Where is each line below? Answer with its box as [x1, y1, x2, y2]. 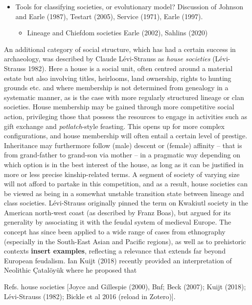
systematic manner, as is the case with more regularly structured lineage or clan [4, 92, 244, 102]
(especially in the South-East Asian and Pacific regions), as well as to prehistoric [4, 236, 246, 246]
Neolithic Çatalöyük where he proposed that [4, 265, 137, 275]
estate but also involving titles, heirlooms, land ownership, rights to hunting [4, 73, 231, 83]
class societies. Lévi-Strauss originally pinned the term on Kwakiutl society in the [4, 198, 248, 208]
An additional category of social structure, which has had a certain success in [4, 44, 236, 54]
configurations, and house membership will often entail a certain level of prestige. [4, 130, 248, 141]
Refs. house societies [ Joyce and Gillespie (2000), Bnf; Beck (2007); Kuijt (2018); [4, 281, 246, 292]
